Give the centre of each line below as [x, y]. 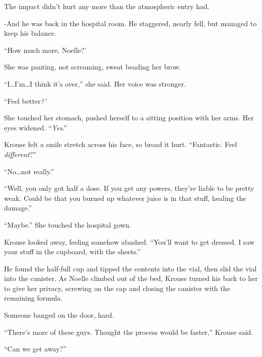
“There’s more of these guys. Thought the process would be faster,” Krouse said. [129, 332]
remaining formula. [33, 298]
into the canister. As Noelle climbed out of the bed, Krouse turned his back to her [131, 278]
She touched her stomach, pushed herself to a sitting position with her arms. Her [129, 118]
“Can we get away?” [35, 349]
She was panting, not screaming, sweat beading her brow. [93, 67]
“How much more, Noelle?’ [45, 50]
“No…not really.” [29, 171]
